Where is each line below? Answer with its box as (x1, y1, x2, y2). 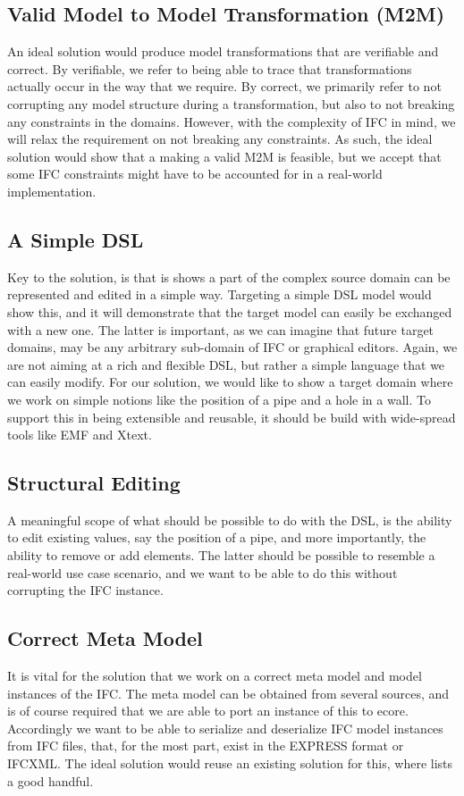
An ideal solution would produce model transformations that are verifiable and (7, 42, 439, 61)
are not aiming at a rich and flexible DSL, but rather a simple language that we (7, 355, 445, 373)
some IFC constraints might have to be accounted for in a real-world (7, 164, 383, 183)
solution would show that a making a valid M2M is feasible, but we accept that (7, 147, 442, 165)
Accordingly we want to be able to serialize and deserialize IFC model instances (7, 718, 443, 737)
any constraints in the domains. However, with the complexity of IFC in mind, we (7, 112, 456, 130)
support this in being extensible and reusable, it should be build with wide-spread (7, 407, 456, 426)
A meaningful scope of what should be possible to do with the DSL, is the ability (7, 510, 452, 529)
